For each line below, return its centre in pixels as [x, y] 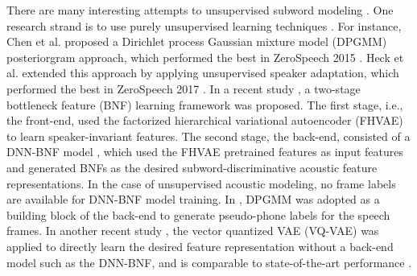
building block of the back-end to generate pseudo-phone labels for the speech [198, 214]
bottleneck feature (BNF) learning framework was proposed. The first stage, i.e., [205, 104]
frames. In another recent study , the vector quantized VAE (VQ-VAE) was [193, 231]
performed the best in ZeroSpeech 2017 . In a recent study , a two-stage [184, 88]
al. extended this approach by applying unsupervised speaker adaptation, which [203, 73]
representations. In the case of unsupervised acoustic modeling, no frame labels [201, 183]
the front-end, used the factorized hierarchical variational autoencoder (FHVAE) [205, 120]
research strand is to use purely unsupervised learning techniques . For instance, [204, 25]
